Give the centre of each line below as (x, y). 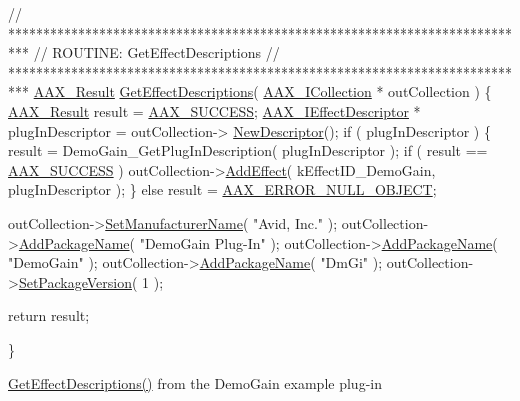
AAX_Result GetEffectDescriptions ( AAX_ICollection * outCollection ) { (262, 91)
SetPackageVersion (75, 281)
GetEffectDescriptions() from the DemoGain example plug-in (195, 382)
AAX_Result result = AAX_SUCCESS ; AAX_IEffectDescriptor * (214, 110)
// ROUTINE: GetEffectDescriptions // (156, 52)
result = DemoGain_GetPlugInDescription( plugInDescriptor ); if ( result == (248, 150)
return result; (49, 315)
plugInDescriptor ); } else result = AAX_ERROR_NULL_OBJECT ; (222, 189)
